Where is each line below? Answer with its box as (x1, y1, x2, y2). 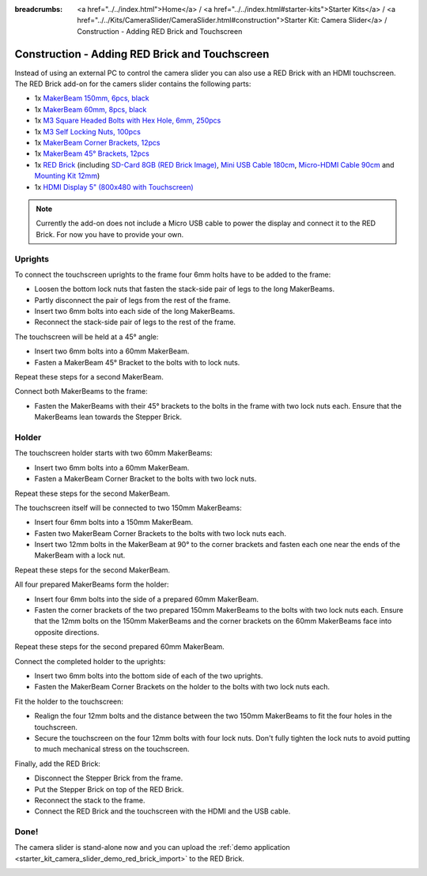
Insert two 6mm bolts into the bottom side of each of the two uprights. (34, 670, 263, 680)
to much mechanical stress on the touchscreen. (34, 744, 190, 754)
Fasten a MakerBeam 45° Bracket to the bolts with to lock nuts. (34, 357, 240, 367)
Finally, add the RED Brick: (14, 759, 100, 768)
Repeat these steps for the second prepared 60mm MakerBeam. (14, 642, 225, 651)
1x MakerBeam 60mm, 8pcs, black (34, 104, 147, 114)
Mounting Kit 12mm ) (34, 171, 100, 181)
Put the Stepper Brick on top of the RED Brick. (34, 784, 184, 794)
